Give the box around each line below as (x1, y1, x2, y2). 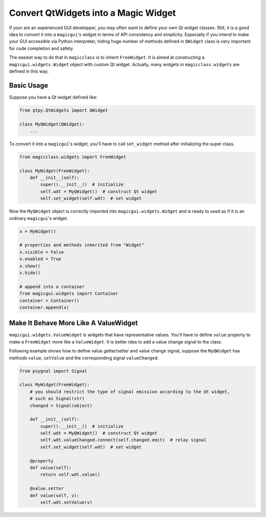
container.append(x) (19, 304, 69, 310)
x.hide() (19, 270, 41, 275)
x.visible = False (19, 249, 64, 255)
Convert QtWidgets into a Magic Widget (9, 7, 176, 18)
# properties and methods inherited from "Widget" (19, 242, 145, 248)
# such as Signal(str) (30, 396, 85, 401)
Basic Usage (9, 81, 48, 89)
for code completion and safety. (9, 45, 74, 51)
